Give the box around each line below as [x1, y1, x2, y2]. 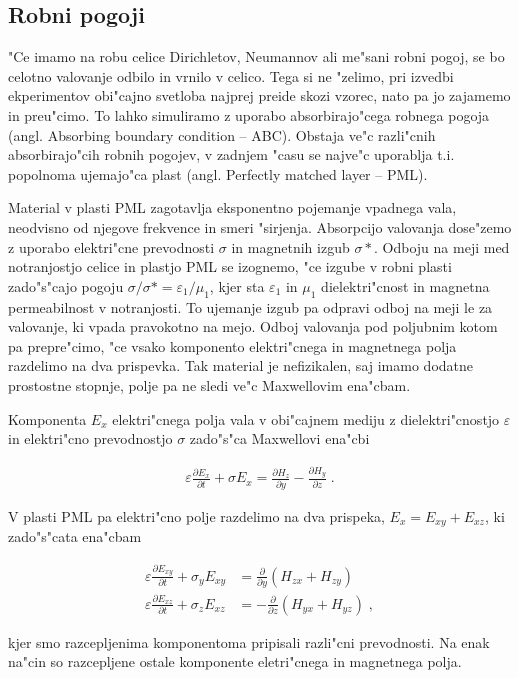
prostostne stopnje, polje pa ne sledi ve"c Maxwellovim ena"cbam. [8, 374, 411, 395]
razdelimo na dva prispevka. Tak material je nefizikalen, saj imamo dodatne [8, 355, 474, 376]
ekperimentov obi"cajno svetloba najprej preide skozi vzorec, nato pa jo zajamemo [8, 85, 511, 106]
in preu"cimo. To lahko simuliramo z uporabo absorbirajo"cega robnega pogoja [8, 104, 490, 125]
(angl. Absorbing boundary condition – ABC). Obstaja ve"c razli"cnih [8, 124, 436, 145]
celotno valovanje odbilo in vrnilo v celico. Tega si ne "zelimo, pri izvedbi [8, 65, 454, 86]
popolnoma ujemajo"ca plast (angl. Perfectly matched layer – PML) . [8, 163, 428, 184]
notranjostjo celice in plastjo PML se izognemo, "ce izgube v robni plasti [8, 256, 452, 277]
